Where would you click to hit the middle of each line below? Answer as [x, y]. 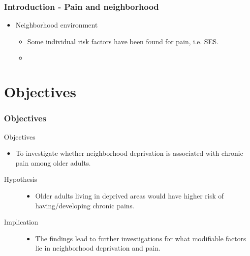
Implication [21, 222]
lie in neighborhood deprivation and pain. [98, 248]
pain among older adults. [53, 162]
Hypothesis [21, 179]
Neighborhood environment [57, 25]
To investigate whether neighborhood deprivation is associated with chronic [129, 153]
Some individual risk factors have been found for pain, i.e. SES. [123, 41]
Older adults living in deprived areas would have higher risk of [129, 195]
